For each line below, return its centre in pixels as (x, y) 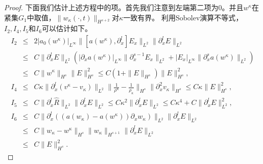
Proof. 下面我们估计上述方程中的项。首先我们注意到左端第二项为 (111, 7)
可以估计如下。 (67, 28)
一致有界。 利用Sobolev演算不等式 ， (183, 17)
